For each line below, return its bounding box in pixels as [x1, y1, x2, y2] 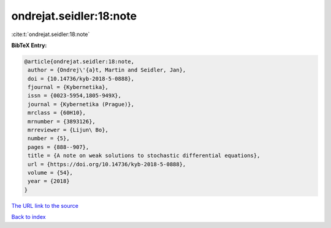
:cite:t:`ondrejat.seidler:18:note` [11, 31, 90, 38]
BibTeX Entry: [11, 42, 47, 49]
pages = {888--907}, [28, 144, 89, 150]
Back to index [11, 213, 46, 221]
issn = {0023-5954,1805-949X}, [28, 92, 122, 99]
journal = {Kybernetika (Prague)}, [28, 101, 135, 108]
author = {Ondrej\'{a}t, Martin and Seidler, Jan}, [28, 67, 186, 73]
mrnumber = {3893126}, [28, 118, 96, 125]
